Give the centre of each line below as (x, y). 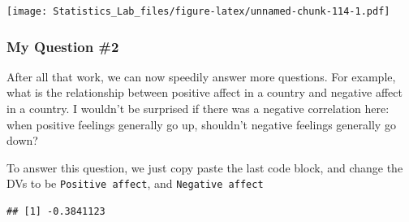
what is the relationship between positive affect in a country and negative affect (204, 92)
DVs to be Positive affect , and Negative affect (135, 183)
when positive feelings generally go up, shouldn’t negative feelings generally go (201, 124)
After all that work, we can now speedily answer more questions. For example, (201, 76)
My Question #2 (63, 46)
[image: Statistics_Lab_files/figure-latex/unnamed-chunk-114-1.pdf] (198, 11)
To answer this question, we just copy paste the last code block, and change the (205, 167)
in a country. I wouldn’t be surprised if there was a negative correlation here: (198, 109)
